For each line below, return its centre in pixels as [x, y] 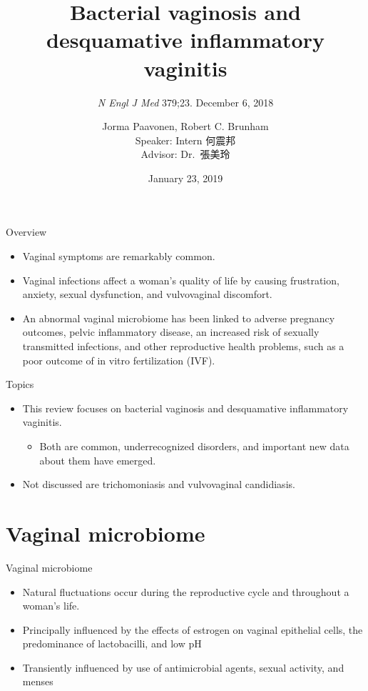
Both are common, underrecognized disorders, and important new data [194, 446]
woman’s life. [51, 606]
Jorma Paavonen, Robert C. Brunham [185, 126]
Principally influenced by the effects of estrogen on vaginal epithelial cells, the [193, 629]
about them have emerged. [98, 460]
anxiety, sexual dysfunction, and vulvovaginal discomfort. [147, 294]
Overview [26, 232]
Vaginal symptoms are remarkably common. [119, 256]
